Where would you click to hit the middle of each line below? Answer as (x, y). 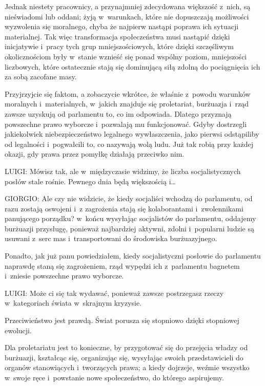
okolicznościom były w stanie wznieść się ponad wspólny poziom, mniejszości (126, 56)
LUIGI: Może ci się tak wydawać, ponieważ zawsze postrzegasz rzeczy (114, 293)
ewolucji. (18, 330)
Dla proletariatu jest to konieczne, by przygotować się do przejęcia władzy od (126, 347)
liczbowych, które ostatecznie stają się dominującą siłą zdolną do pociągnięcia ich (132, 66)
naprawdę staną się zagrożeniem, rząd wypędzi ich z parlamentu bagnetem (122, 265)
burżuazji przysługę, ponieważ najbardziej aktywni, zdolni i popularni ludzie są (129, 228)
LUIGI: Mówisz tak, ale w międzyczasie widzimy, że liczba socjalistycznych (123, 171)
